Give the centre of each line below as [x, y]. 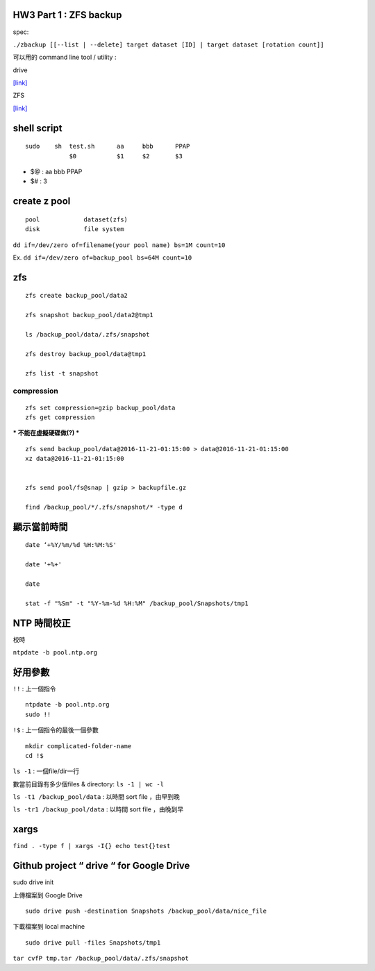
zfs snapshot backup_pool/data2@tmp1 [90, 315]
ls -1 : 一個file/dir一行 [46, 771]
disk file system [75, 229]
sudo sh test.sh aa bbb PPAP [108, 146]
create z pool [42, 201]
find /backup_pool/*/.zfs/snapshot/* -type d [104, 507]
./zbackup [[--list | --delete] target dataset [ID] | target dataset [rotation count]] [168, 44]
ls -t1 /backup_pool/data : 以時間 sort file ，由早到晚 [97, 797]
